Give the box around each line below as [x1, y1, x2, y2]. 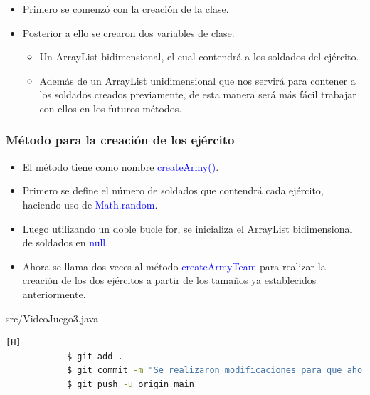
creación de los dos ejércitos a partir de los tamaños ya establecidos [22, 273, 317, 288]
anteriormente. [22, 286, 86, 301]
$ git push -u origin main [66, 379, 194, 389]
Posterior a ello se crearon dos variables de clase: [22, 25, 235, 40]
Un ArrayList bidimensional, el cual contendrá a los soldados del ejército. [39, 49, 359, 64]
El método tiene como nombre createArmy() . [22, 159, 219, 174]
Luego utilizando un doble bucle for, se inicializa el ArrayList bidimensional [22, 221, 353, 236]
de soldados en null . [22, 235, 109, 250]
